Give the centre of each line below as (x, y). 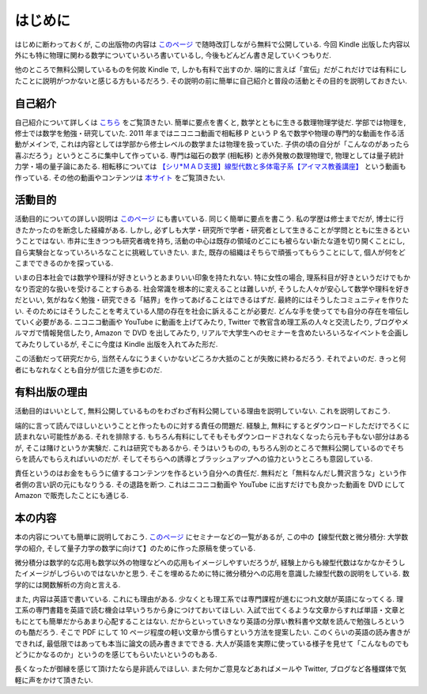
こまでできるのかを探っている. (64, 263)
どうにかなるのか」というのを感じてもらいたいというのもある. (116, 654)
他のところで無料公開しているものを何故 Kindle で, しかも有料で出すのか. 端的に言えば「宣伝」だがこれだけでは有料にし (211, 70)
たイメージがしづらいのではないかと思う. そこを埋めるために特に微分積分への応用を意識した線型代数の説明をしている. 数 (212, 574)
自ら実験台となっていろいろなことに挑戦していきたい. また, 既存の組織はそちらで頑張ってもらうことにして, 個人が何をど (210, 252)
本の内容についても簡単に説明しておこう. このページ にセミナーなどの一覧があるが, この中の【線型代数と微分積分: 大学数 (212, 537)
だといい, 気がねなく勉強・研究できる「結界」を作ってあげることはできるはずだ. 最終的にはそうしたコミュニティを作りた (212, 300)
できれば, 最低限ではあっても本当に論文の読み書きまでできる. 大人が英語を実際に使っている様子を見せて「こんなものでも (212, 643)
